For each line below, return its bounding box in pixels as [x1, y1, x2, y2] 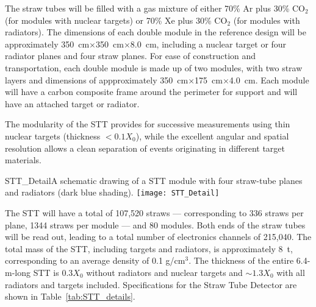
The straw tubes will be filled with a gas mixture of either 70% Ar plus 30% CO [5, 2, 305, 14]
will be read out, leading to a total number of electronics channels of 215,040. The [5, 230, 312, 243]
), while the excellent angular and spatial [135, 129, 289, 142]
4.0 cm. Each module [229, 73, 309, 86]
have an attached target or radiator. [5, 97, 140, 110]
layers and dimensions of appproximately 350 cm [5, 73, 189, 86]
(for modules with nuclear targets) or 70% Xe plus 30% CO [5, 13, 228, 26]
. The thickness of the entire [189, 254, 294, 267]
